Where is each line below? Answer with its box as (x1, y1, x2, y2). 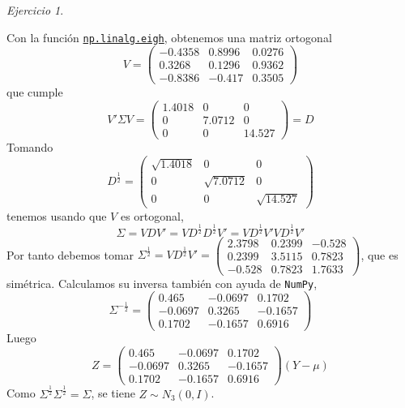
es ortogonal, (120, 207, 184, 224)
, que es (360, 246, 399, 263)
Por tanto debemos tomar (6, 246, 134, 263)
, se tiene (91, 384, 135, 402)
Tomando (6, 139, 53, 156)
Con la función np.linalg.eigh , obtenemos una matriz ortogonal (6, 28, 332, 45)
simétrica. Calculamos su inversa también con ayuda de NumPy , (6, 274, 318, 291)
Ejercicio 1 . (6, 2, 64, 18)
